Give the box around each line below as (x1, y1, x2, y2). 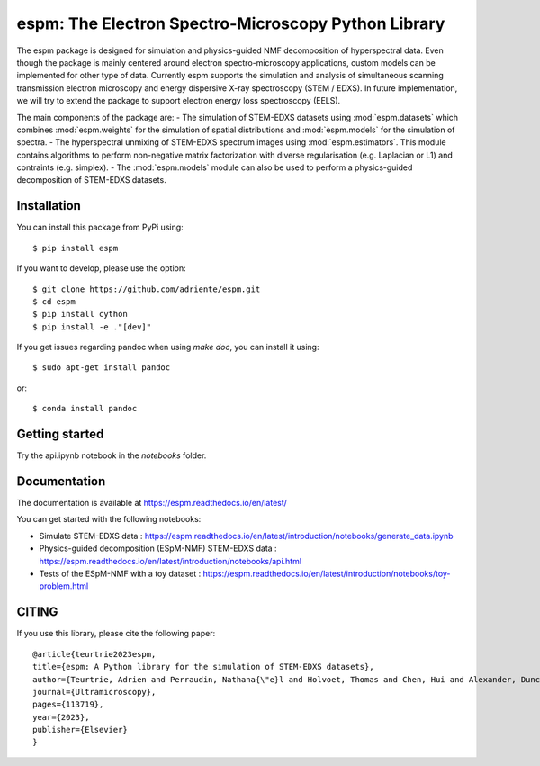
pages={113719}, (32, 699, 104, 710)
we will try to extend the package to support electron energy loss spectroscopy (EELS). (16, 95, 341, 106)
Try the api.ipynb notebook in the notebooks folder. (16, 450, 207, 461)
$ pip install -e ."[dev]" (32, 321, 152, 332)
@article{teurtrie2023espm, (32, 649, 157, 659)
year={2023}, (32, 712, 90, 722)
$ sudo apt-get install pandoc (32, 363, 171, 373)
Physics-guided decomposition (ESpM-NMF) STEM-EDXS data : (39, 543, 278, 554)
